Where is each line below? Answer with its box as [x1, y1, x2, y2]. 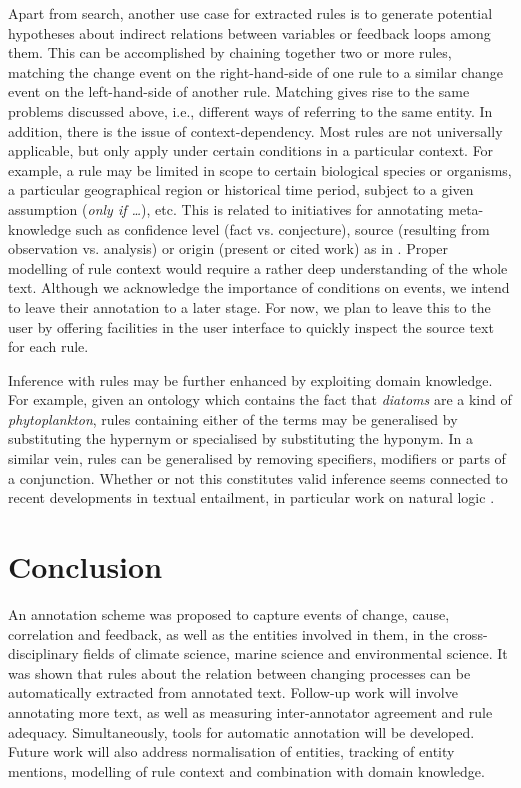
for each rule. [8, 336, 89, 357]
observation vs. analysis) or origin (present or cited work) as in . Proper [8, 238, 449, 259]
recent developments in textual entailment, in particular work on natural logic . [8, 487, 495, 508]
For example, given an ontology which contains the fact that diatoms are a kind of [8, 389, 512, 410]
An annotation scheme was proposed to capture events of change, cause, [8, 603, 450, 624]
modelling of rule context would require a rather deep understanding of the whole [8, 257, 508, 278]
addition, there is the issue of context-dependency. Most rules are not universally [8, 120, 503, 141]
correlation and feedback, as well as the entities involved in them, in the [8, 623, 449, 644]
